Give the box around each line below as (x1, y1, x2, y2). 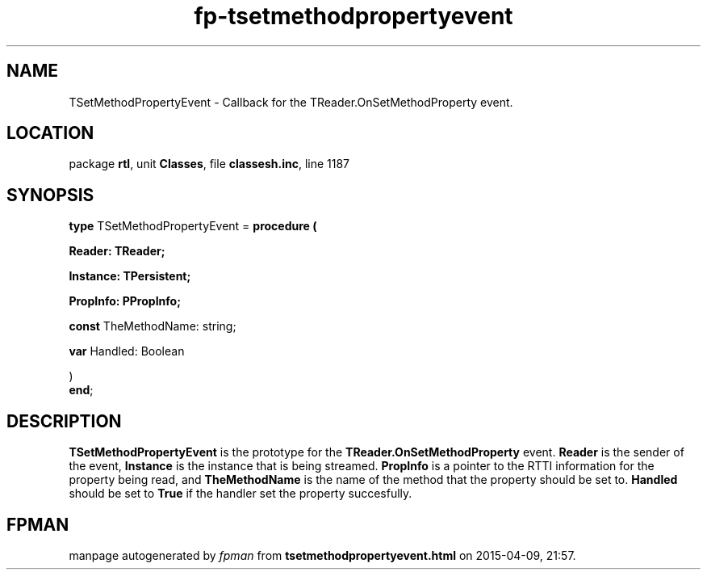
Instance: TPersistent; (69, 269, 191, 284)
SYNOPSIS (6, 184, 94, 205)
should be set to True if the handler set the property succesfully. (69, 486, 412, 501)
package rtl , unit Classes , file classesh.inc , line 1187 (69, 157, 350, 171)
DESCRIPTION (6, 410, 122, 431)
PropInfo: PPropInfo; (69, 294, 181, 309)
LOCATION (6, 123, 94, 144)
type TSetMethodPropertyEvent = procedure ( (69, 219, 317, 233)
